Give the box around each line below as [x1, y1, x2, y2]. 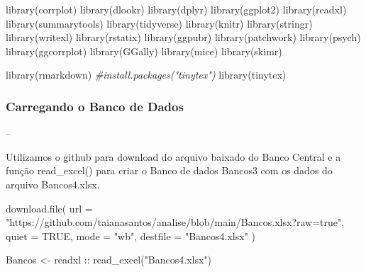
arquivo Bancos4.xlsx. [6, 176, 100, 191]
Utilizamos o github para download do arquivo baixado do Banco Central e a [6, 149, 341, 164]
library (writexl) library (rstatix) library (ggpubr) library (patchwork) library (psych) [6, 30, 361, 45]
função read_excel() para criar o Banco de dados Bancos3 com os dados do [6, 163, 333, 178]
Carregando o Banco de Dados [6, 97, 184, 115]
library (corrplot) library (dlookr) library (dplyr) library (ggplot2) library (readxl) [6, 2, 347, 16]
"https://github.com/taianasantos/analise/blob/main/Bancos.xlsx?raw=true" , [6, 215, 345, 229]
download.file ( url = [6, 200, 93, 215]
